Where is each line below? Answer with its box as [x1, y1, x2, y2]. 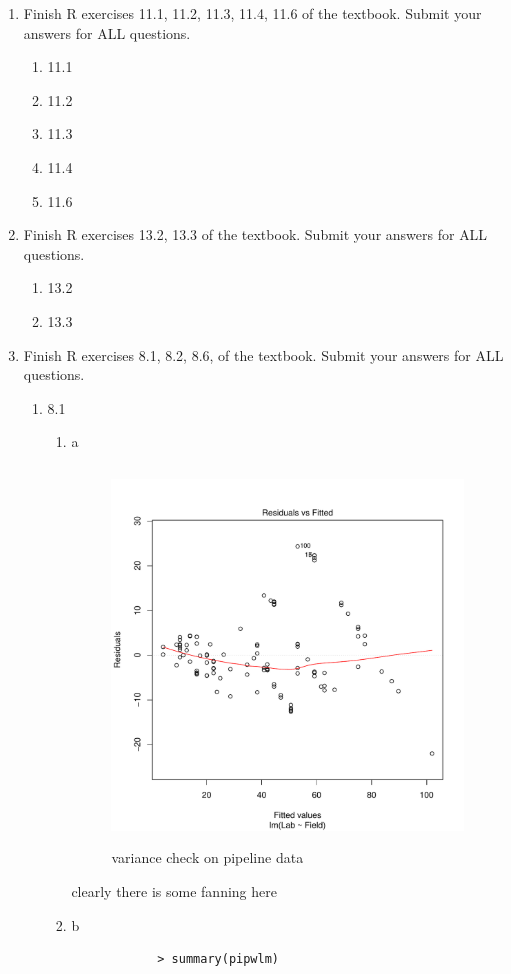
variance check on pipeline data [111, 847, 304, 868]
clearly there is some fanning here [71, 881, 277, 902]
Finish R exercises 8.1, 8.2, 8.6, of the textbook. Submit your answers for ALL [23, 344, 504, 365]
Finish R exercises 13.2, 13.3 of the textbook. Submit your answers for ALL [23, 224, 488, 245]
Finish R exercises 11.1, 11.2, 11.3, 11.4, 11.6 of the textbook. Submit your [23, 3, 482, 23]
